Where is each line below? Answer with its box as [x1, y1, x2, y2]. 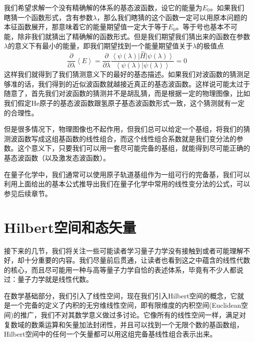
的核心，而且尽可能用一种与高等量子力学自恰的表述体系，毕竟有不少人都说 [4, 264, 243, 274]
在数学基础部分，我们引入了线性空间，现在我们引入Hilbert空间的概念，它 [4, 290, 237, 300]
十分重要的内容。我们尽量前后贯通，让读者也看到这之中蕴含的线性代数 [24, 255, 250, 265]
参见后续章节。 [4, 188, 52, 198]
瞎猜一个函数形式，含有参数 [4, 12, 93, 22]
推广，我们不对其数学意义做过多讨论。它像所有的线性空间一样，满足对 [20, 310, 246, 320]
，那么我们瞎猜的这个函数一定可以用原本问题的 [97, 12, 248, 22]
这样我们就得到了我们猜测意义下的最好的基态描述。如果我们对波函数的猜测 [4, 69, 243, 79]
